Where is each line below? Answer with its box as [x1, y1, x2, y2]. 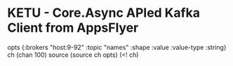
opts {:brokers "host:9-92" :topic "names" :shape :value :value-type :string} [7, 43, 227, 51]
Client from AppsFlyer [7, 20, 139, 36]
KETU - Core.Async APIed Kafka [7, 5, 200, 21]
